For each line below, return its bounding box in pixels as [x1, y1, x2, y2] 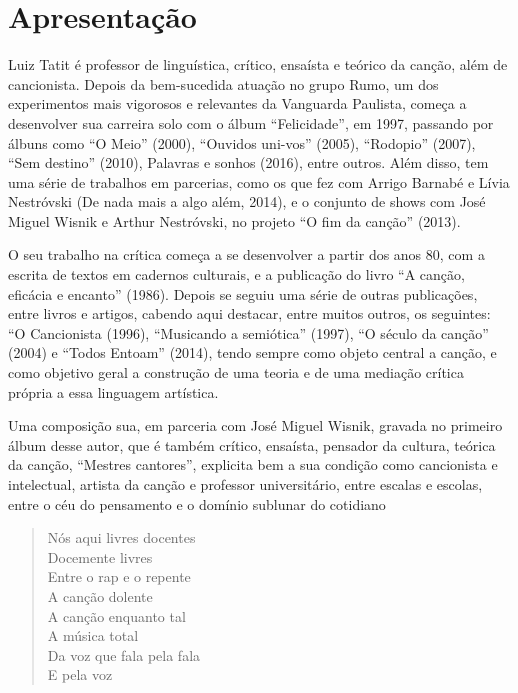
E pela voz [47, 664, 113, 685]
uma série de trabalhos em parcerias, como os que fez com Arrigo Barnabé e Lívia [8, 171, 510, 192]
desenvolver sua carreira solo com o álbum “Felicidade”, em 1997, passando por [8, 112, 494, 133]
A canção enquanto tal [47, 605, 186, 626]
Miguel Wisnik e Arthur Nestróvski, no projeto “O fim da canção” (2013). [8, 210, 461, 231]
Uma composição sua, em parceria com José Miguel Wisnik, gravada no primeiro [8, 415, 503, 436]
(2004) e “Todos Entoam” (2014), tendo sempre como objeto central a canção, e [8, 342, 497, 363]
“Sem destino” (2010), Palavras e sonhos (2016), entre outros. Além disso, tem [8, 152, 489, 173]
